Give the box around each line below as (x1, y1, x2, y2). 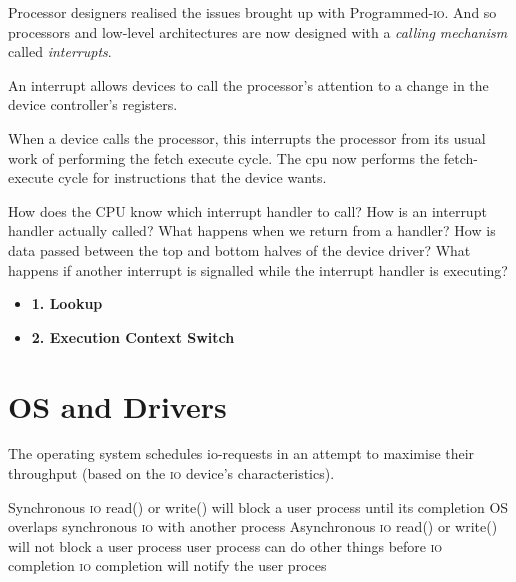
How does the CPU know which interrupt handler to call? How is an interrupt (8, 200, 487, 221)
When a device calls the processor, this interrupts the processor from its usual (8, 127, 486, 148)
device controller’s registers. (8, 94, 178, 115)
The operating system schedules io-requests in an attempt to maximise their (8, 443, 475, 464)
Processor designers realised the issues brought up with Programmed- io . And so (8, 2, 497, 22)
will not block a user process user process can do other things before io (8, 535, 443, 556)
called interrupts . (8, 41, 112, 62)
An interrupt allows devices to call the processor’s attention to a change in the (8, 74, 489, 95)
